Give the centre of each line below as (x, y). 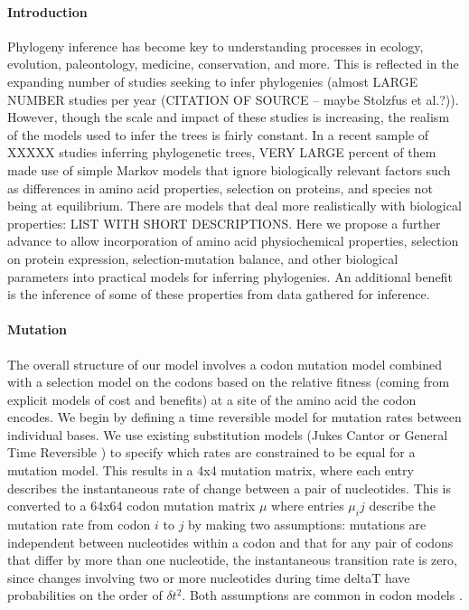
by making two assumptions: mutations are (307, 525)
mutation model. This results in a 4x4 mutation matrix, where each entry (211, 470)
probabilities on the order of (85, 595)
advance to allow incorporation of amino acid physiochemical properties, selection (233, 241)
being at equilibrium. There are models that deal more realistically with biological (234, 206)
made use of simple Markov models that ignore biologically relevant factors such (229, 169)
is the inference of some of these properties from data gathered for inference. (219, 294)
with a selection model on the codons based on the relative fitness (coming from (229, 382)
